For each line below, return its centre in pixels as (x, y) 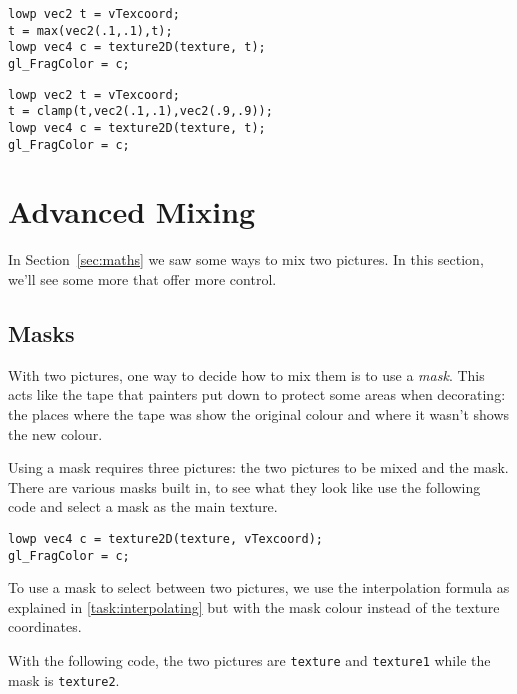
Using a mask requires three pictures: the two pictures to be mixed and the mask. (258, 467)
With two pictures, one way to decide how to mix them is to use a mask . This (246, 374)
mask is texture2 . (64, 679)
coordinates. (45, 626)
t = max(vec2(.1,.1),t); (90, 30)
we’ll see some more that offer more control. (142, 278)
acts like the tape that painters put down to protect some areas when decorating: (257, 394)
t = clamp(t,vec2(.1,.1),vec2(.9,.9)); (140, 111)
